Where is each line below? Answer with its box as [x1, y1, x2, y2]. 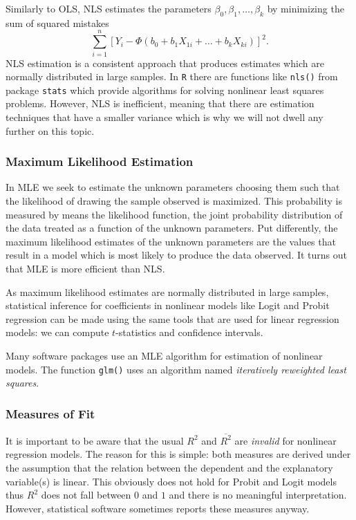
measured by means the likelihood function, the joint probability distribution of [6, 207, 343, 221]
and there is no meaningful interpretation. [169, 488, 347, 502]
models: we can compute [6, 325, 109, 340]
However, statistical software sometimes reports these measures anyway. [6, 501, 310, 515]
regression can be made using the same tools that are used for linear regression [6, 311, 339, 326]
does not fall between [41, 488, 131, 502]
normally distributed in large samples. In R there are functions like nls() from [6, 69, 338, 84]
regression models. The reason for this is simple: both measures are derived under [6, 447, 351, 461]
